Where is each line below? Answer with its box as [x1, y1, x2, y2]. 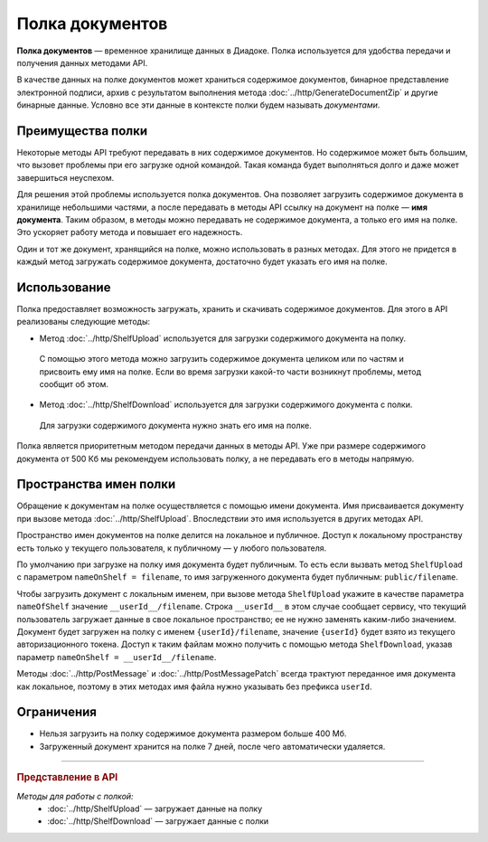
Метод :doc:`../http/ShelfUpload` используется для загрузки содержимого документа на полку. [39, 333, 407, 344]
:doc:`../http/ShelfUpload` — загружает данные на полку [47, 803, 263, 814]
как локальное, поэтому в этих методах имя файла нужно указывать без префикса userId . [16, 681, 372, 692]
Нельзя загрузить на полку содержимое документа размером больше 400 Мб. [39, 728, 347, 739]
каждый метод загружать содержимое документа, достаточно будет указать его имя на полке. [16, 256, 388, 267]
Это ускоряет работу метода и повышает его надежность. [16, 227, 243, 238]
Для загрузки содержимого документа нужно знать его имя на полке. [39, 420, 312, 430]
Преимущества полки [16, 123, 148, 138]
